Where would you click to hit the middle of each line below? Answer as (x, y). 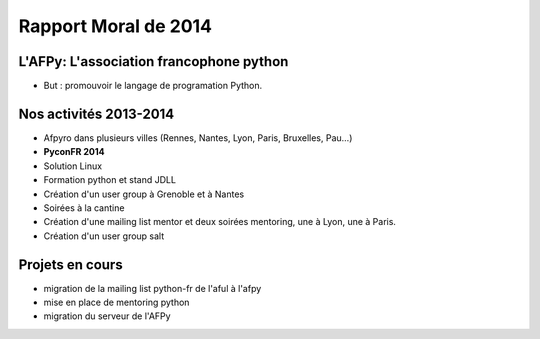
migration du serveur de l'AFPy (107, 316)
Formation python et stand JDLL (110, 180)
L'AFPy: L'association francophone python (153, 61)
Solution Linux (73, 166)
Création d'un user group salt (104, 236)
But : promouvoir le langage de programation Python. (153, 86)
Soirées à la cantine (84, 207)
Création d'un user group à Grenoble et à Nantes (144, 194)
